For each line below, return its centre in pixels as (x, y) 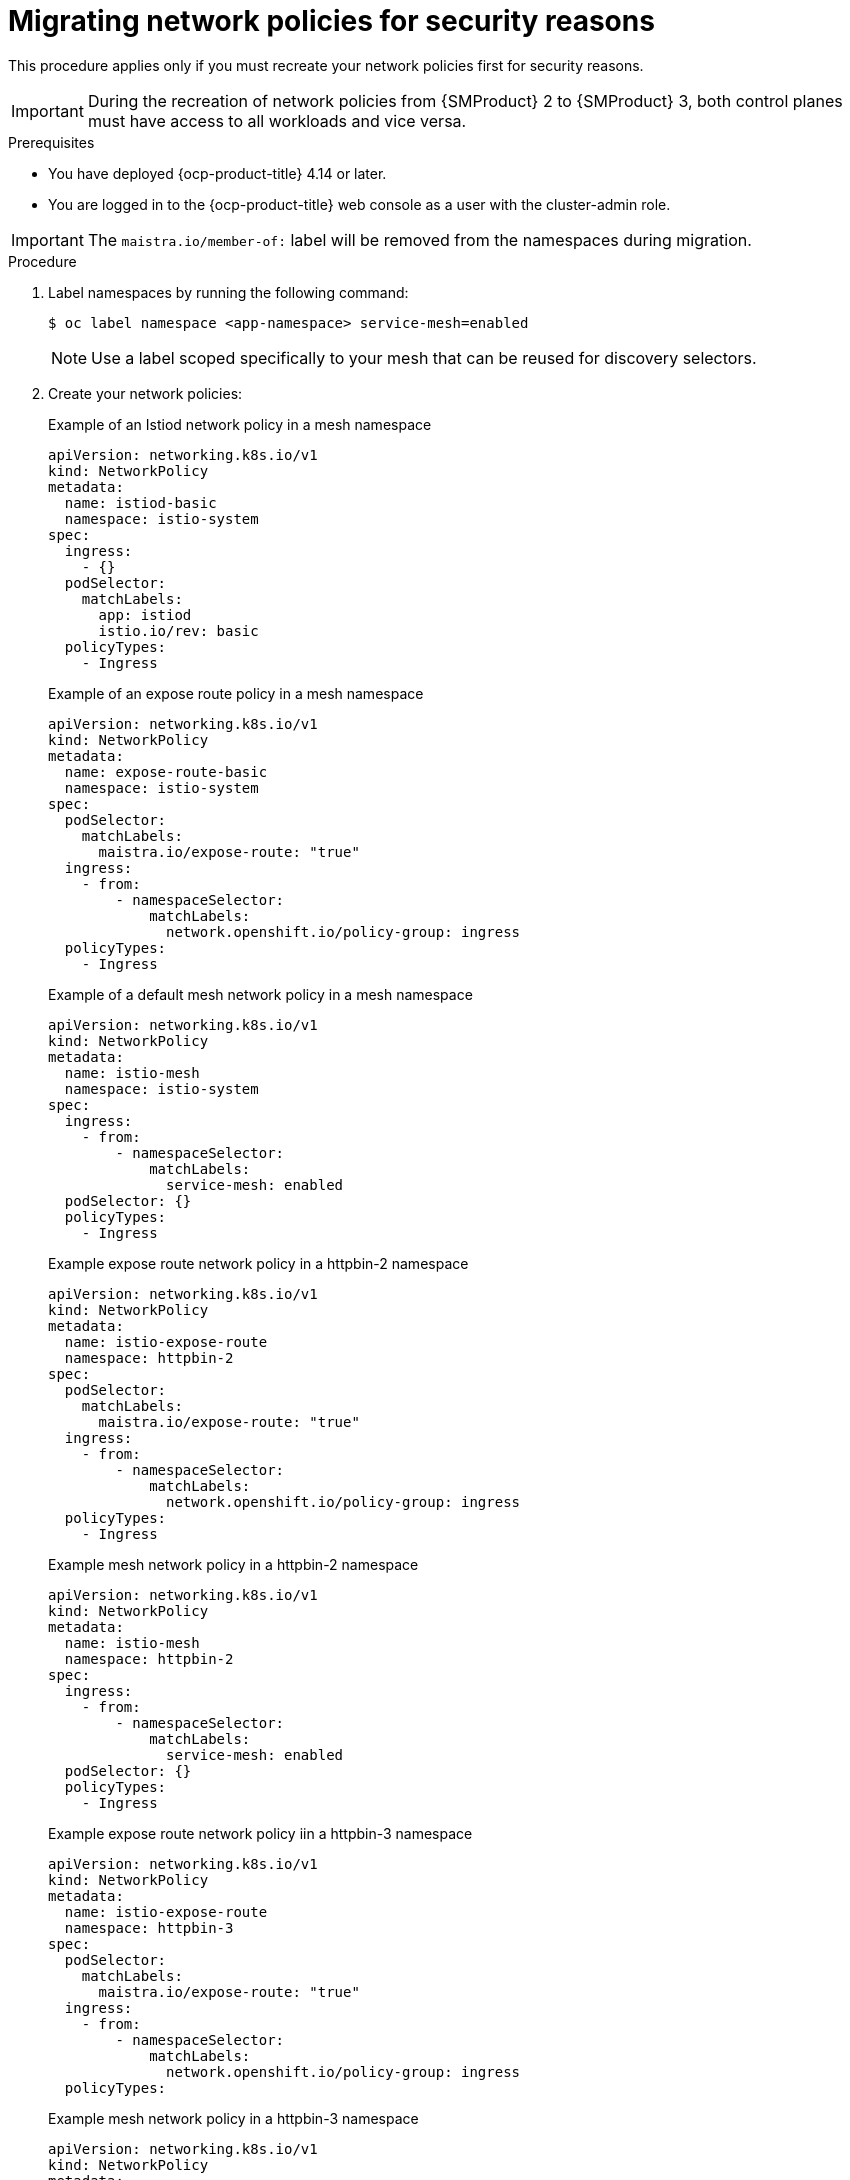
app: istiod (145, 614)
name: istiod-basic (140, 502)
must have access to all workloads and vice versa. (277, 120)
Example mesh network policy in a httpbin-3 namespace (233, 2118)
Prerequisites (51, 142)
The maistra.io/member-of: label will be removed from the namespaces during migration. (419, 239)
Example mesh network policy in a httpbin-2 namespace (233, 1564)
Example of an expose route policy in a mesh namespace (236, 693)
